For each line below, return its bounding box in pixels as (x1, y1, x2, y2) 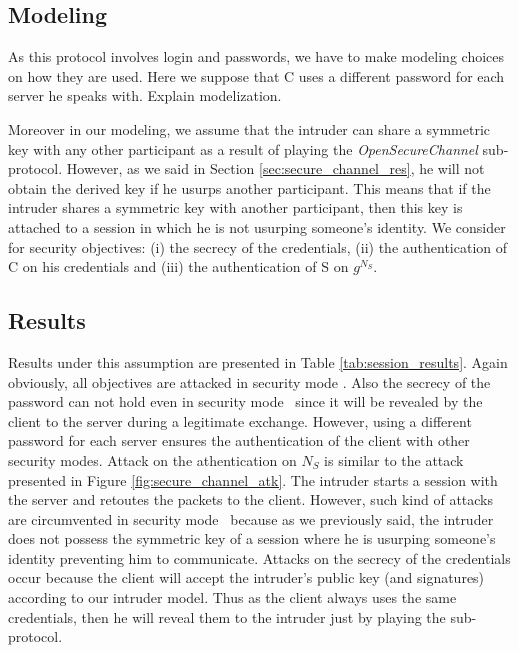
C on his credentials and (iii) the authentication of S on (8, 256, 349, 277)
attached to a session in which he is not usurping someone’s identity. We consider (8, 216, 506, 237)
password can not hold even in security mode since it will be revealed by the (8, 391, 483, 412)
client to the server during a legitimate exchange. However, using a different (8, 410, 472, 431)
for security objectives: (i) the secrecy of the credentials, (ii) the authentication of (8, 236, 507, 257)
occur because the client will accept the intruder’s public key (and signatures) (8, 567, 485, 588)
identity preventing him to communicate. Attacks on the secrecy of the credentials (8, 547, 511, 568)
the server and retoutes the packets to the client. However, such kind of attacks (8, 489, 494, 510)
